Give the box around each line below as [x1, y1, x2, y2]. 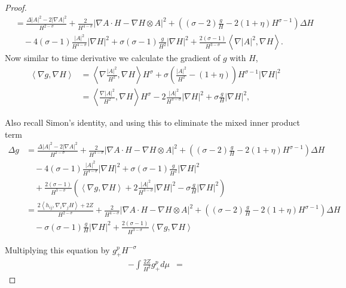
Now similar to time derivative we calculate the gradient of [5, 51, 221, 64]
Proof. [5, 1, 27, 13]
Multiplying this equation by [5, 243, 110, 256]
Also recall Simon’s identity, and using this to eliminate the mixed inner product [5, 116, 300, 129]
